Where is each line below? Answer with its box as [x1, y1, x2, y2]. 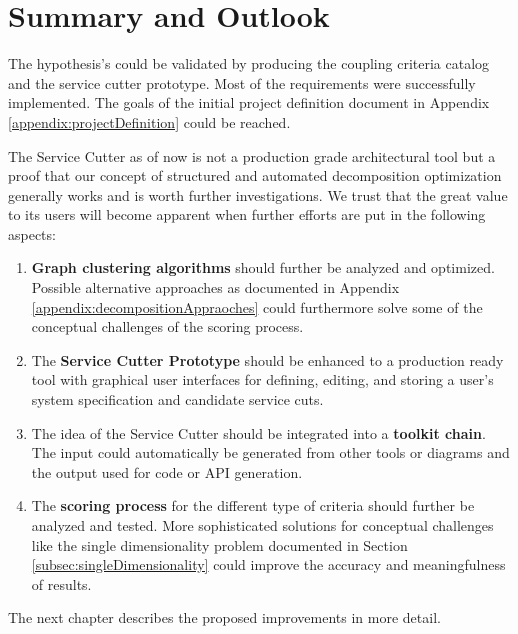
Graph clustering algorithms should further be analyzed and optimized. [31, 257, 495, 278]
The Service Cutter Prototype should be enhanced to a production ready [31, 349, 504, 370]
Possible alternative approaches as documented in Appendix [31, 277, 400, 298]
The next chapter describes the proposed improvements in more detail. [8, 607, 441, 628]
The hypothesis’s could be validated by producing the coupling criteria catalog [8, 53, 490, 74]
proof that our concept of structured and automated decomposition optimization [8, 165, 502, 186]
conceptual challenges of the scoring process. [31, 316, 304, 337]
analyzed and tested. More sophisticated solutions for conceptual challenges [31, 515, 494, 535]
